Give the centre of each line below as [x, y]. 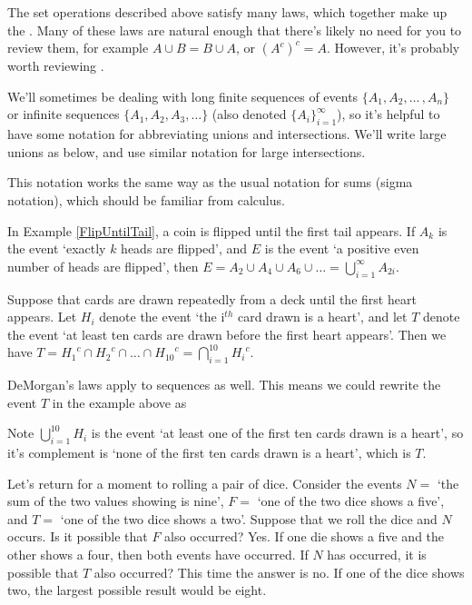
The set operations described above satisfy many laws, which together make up [227, 12]
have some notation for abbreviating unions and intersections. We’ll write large [227, 134]
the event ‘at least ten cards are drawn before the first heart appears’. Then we [227, 334]
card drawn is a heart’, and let [322, 317]
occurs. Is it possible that [78, 536]
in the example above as [119, 402]
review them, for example [78, 48]
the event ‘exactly [57, 248]
